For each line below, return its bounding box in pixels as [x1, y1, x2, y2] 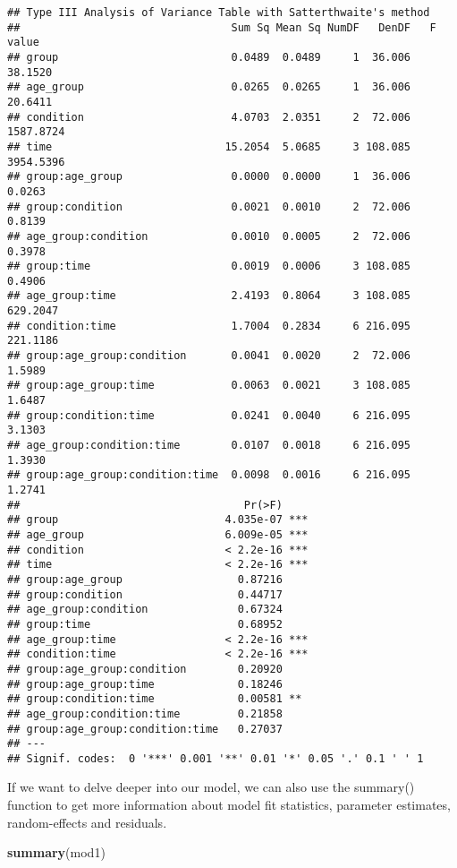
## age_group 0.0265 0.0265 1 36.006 [7, 81, 411, 94]
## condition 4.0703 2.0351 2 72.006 [7, 110, 411, 124]
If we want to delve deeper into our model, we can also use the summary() [7, 778, 415, 796]
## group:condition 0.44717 [7, 588, 283, 601]
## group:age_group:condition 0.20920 [7, 662, 283, 675]
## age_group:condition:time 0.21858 [7, 707, 283, 720]
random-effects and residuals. [7, 812, 167, 831]
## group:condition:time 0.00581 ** [7, 692, 302, 706]
